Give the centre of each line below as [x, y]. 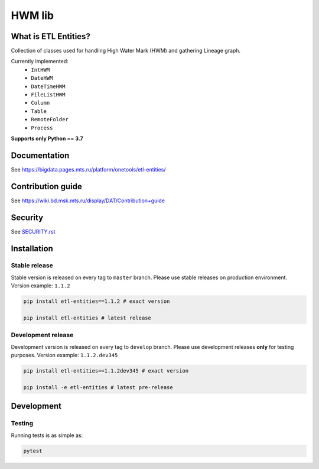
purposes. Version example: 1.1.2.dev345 [64, 355]
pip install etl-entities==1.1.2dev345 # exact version [106, 371]
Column [40, 103]
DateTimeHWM [48, 86]
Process [42, 128]
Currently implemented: [40, 62]
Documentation [40, 155]
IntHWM [40, 70]
